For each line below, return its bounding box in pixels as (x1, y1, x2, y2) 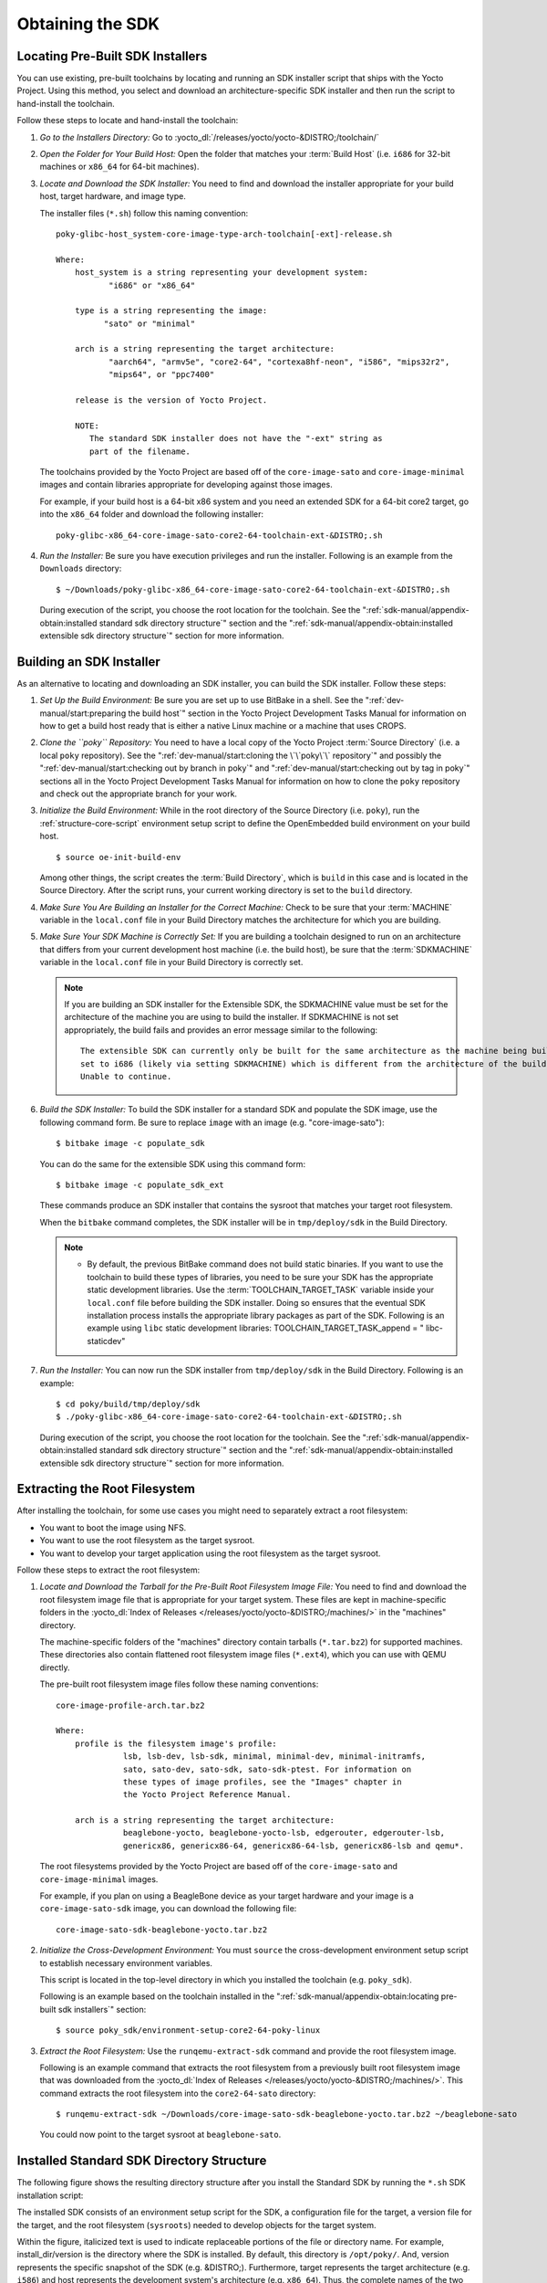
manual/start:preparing (39, 708, 127, 719)
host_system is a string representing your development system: (74, 268, 368, 278)
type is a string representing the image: (74, 306, 268, 316)
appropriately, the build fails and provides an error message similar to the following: (64, 1024, 378, 1036)
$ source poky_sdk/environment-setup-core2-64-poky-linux (56, 2025, 321, 2036)
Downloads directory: (39, 563, 122, 574)
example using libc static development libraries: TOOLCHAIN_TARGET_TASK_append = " (87, 1322, 424, 1333)
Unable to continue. (80, 1071, 172, 1081)
